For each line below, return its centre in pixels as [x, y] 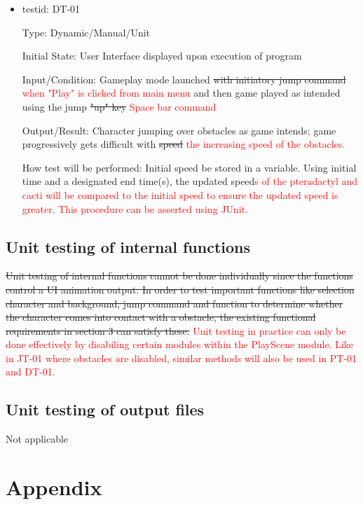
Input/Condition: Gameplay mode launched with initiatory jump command [184, 79]
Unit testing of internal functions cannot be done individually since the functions [179, 276]
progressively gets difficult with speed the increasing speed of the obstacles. [184, 144]
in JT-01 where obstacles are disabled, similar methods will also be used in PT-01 [181, 358]
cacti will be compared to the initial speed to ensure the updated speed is [180, 194]
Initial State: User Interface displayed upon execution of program [162, 56]
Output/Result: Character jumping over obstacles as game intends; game [179, 130]
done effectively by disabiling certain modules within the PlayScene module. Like [180, 344]
